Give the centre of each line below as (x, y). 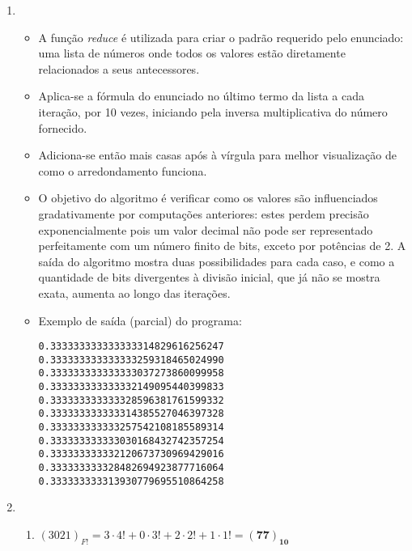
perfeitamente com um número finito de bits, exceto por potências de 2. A (222, 246)
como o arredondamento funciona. (123, 170)
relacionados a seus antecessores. (119, 68)
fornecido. (63, 127)
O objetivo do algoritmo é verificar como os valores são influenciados (208, 198)
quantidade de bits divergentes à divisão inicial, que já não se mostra (209, 277)
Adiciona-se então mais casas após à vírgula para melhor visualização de (217, 155)
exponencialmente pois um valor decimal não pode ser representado (206, 229)
